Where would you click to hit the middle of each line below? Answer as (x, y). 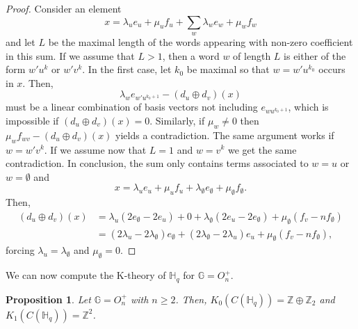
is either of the (315, 55)
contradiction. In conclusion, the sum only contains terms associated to (157, 163)
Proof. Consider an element (64, 8)
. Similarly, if (177, 120)
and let (21, 41)
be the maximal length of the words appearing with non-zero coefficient (201, 41)
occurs (332, 69)
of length (252, 55)
